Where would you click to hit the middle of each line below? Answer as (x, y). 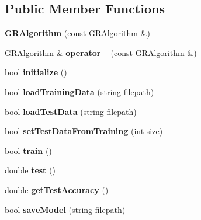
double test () (30, 170)
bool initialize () (36, 72)
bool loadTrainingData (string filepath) (79, 91)
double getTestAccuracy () (57, 189)
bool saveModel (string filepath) (65, 209)
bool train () (28, 150)
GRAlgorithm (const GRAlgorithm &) (77, 33)
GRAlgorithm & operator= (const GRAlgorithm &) (101, 52)
